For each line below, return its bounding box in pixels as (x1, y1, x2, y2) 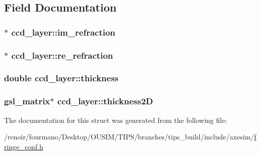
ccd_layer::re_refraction (11, 49, 113, 61)
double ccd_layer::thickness (4, 72, 119, 84)
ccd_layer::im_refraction (11, 26, 115, 38)
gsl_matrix (4, 95, 50, 107)
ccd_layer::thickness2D (57, 95, 153, 107)
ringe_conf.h (4, 141, 43, 151)
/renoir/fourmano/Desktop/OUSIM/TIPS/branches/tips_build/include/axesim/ (4, 131, 254, 142)
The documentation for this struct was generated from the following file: (4, 114, 227, 125)
